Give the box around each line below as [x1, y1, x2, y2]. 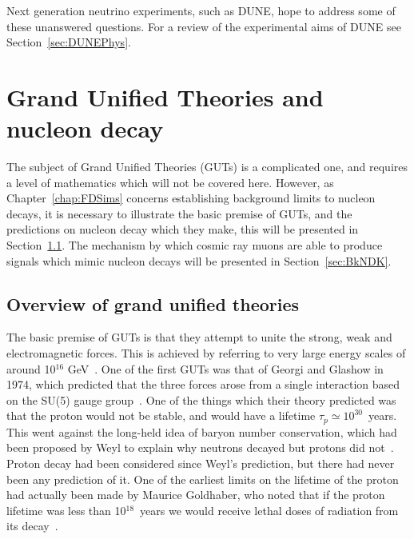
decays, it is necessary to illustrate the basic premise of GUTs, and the [6, 205, 352, 222]
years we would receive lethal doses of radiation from [140, 501, 399, 518]
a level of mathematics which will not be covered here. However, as [6, 174, 334, 190]
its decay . [6, 517, 58, 534]
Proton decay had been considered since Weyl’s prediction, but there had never [6, 455, 395, 472]
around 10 [6, 360, 56, 377]
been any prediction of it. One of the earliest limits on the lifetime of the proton [6, 470, 399, 487]
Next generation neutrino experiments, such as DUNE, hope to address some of [6, 2, 396, 18]
